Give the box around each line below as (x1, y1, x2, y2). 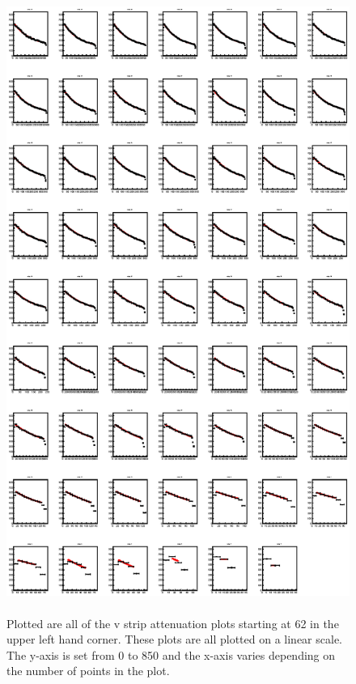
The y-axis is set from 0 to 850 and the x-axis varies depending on (6, 646, 336, 663)
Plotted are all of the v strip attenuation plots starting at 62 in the (6, 614, 339, 631)
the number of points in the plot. (6, 662, 170, 679)
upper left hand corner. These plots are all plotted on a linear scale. (6, 631, 342, 648)
